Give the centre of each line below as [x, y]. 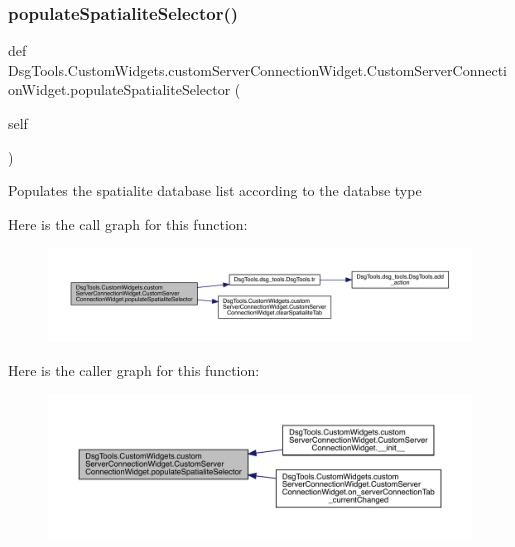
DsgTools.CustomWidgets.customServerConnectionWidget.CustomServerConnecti [257, 69]
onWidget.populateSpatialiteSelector [119, 89]
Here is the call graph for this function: [128, 223]
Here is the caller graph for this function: [134, 369]
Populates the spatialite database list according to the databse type [215, 190]
